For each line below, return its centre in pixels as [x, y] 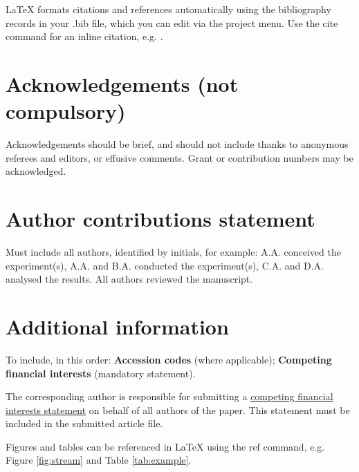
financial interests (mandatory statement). [101, 373]
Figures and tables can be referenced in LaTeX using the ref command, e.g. [165, 446]
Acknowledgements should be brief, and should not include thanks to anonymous [177, 144]
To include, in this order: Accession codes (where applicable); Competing [169, 359]
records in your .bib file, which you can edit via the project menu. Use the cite [172, 22]
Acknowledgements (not [122, 83]
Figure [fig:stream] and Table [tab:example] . [99, 460]
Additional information [117, 326]
